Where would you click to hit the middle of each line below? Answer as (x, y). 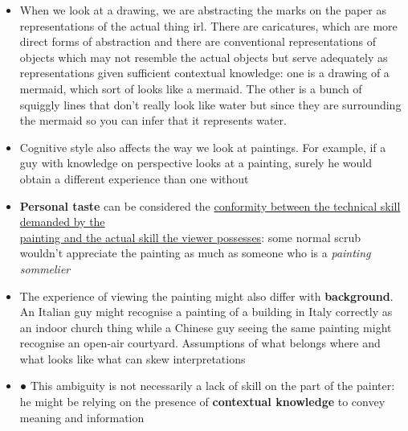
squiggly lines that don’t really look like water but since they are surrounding (210, 104)
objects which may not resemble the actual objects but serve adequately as (204, 57)
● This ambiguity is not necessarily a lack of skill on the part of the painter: (207, 386)
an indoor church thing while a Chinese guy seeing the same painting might (206, 327)
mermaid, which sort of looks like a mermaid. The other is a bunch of (191, 88)
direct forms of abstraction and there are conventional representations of (198, 41)
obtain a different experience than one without (134, 178)
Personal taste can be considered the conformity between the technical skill (210, 205)
